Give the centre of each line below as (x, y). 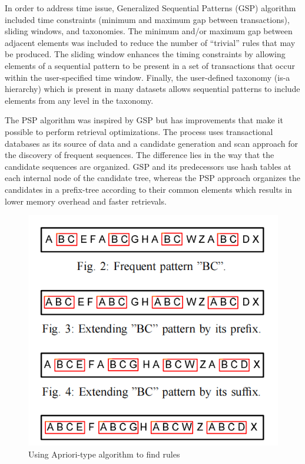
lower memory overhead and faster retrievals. (86, 201)
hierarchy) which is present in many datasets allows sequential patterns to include (152, 89)
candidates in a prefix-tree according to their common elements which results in (148, 189)
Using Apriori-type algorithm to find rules (104, 454)
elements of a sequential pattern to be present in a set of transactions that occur (150, 65)
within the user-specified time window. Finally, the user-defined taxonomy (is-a (147, 77)
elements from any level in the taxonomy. (79, 100)
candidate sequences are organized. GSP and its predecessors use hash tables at (148, 166)
